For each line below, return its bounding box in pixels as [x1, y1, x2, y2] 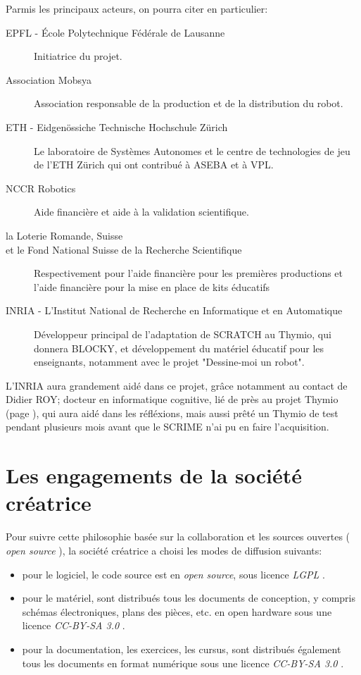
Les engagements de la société [6, 461, 303, 490]
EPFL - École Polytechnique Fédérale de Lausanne [6, 25, 225, 39]
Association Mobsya [6, 72, 91, 87]
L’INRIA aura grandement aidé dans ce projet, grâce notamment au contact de [6, 378, 348, 392]
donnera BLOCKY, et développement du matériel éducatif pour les [34, 340, 324, 355]
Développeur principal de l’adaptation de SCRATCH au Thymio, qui [34, 326, 331, 341]
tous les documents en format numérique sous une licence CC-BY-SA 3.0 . [22, 655, 344, 670]
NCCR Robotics [6, 180, 76, 195]
